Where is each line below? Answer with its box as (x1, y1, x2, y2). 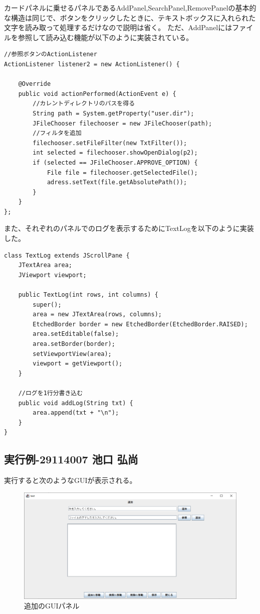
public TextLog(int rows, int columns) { (18, 291, 158, 299)
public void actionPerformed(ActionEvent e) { (18, 90, 176, 97)
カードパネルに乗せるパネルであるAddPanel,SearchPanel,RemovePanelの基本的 (4, 3, 256, 13)
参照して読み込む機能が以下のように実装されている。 (18, 32, 193, 42)
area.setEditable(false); (33, 330, 119, 338)
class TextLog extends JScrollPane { (4, 252, 130, 259)
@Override (18, 80, 51, 88)
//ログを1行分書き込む (18, 389, 83, 397)
